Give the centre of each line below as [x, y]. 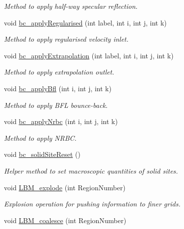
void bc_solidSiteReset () [42, 154]
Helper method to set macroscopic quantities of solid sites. [91, 170]
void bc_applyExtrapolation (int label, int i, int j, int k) [89, 55]
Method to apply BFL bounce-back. [56, 105]
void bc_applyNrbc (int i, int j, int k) [61, 121]
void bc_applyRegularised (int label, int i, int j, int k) [85, 22]
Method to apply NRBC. [40, 138]
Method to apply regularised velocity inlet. [66, 39]
